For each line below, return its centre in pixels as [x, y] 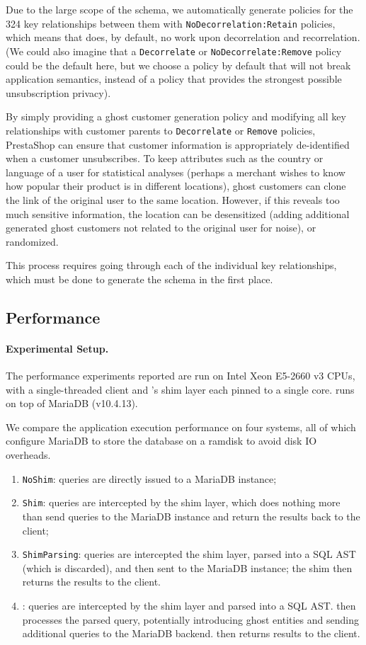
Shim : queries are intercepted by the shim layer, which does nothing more [181, 502]
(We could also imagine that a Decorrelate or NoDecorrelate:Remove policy [174, 51]
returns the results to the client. [91, 582]
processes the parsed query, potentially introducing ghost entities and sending [190, 619]
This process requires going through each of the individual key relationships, [171, 265]
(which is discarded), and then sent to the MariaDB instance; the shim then [187, 567]
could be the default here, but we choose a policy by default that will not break [178, 65]
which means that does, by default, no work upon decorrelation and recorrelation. [183, 37]
